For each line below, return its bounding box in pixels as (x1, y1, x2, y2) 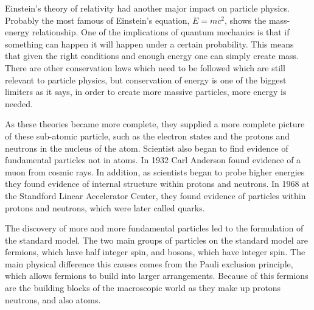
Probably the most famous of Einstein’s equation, (5, 13, 190, 26)
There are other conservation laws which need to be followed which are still (5, 61, 285, 74)
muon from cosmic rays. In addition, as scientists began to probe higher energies (5, 165, 305, 178)
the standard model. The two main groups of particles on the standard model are (5, 233, 308, 246)
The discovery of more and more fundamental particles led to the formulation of (5, 222, 304, 234)
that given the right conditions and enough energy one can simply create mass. (5, 49, 299, 62)
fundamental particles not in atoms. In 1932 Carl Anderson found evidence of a (5, 153, 301, 166)
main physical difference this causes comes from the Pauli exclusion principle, (5, 257, 293, 270)
